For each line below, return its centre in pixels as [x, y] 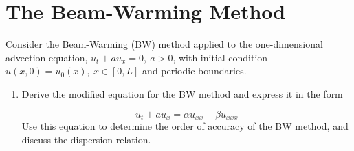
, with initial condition [220, 57]
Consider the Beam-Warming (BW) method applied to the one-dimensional [164, 44]
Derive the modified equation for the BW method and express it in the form [182, 93]
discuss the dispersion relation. [86, 139]
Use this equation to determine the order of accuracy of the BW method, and [185, 125]
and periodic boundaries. [195, 71]
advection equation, [47, 57]
